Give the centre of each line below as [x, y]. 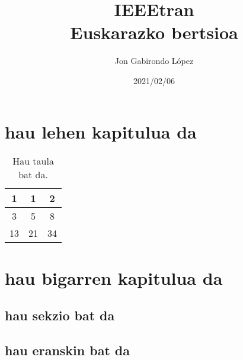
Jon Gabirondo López [154, 61]
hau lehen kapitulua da [101, 131]
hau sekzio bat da [60, 315]
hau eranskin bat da [67, 350]
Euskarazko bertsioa [154, 32]
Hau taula [33, 161]
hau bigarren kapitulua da [114, 277]
